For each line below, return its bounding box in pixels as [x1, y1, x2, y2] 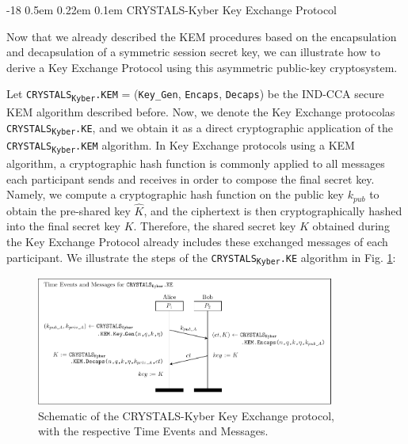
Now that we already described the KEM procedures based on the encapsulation [6, 28, 397, 44]
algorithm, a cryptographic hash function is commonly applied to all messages [6, 155, 385, 172]
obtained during [312, 218, 390, 234]
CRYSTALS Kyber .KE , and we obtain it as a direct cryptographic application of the [6, 119, 393, 137]
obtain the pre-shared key [6, 202, 131, 218]
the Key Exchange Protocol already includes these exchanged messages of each [6, 233, 388, 250]
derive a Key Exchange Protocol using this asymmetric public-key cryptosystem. [6, 59, 398, 75]
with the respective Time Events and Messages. [38, 423, 269, 439]
